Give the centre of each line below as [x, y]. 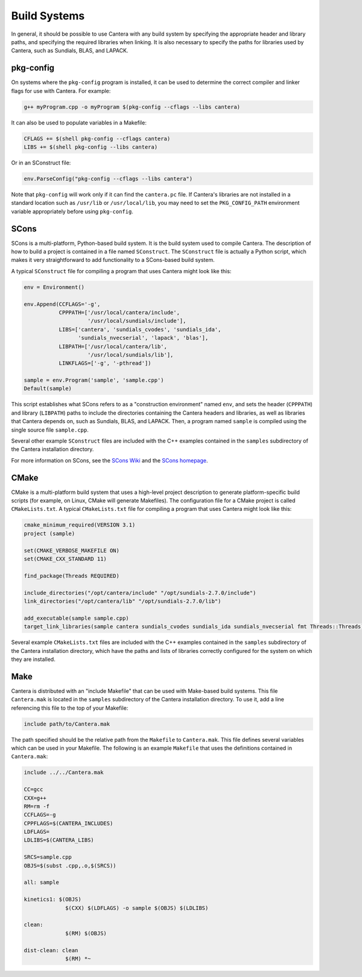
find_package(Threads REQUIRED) [72, 576]
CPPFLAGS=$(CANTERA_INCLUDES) [68, 823]
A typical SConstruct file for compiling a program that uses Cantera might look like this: [121, 271]
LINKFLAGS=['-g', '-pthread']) [105, 363]
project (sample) [49, 533]
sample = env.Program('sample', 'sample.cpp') [94, 380]
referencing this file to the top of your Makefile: [70, 708]
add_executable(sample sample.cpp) [76, 618]
